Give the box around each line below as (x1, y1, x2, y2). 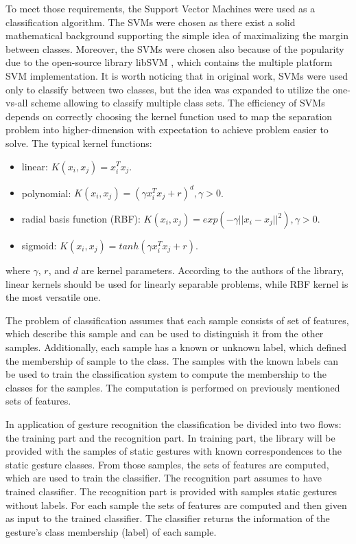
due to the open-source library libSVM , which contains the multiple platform (5, 55, 333, 69)
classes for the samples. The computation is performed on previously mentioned (5, 380, 340, 394)
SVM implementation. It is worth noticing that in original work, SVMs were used (5, 68, 348, 82)
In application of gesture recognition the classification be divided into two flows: (5, 416, 342, 431)
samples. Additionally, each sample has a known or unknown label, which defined (5, 340, 346, 354)
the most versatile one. (5, 290, 101, 304)
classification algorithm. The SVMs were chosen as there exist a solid (5, 14, 296, 29)
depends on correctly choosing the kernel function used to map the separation (5, 109, 333, 123)
